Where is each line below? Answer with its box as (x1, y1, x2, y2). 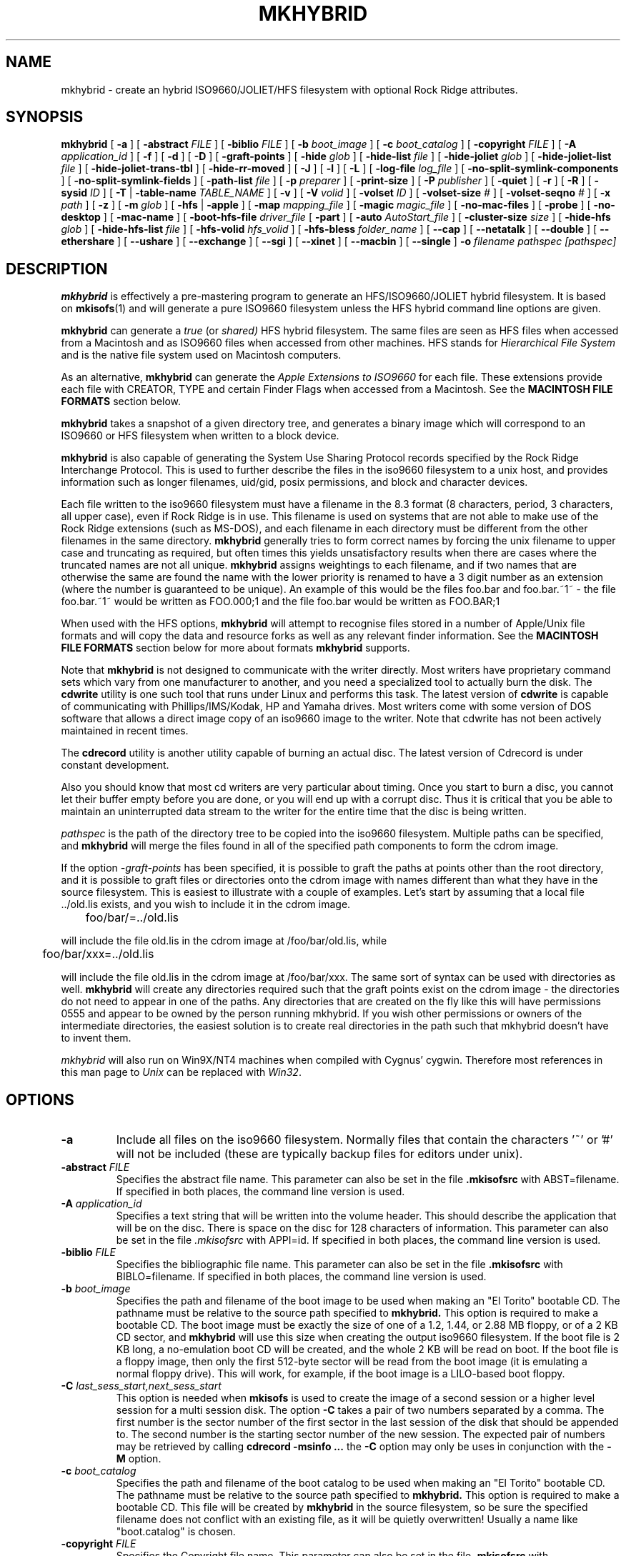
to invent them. (61, 1032, 131, 1044)
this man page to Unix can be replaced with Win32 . (61, 1066, 302, 1079)
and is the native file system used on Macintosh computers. (61, 349, 342, 361)
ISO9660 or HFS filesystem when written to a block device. (61, 429, 339, 442)
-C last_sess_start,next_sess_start (61, 1380, 222, 1392)
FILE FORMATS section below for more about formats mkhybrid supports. (61, 642, 410, 654)
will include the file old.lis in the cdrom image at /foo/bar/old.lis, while (61, 934, 387, 947)
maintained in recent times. (61, 724, 189, 737)
